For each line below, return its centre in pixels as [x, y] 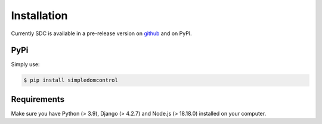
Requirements [38, 99]
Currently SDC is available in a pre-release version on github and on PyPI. [101, 33]
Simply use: [25, 64]
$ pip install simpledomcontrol [71, 80]
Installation [39, 15]
